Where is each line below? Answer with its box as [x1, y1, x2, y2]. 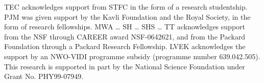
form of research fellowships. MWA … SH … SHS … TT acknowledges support [4, 21, 245, 32]
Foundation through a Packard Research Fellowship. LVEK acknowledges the [4, 41, 246, 52]
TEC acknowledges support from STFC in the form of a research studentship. [4, 2, 248, 12]
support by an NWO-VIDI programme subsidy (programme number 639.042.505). [4, 51, 260, 61]
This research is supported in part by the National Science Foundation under [4, 61, 245, 71]
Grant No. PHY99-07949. [4, 71, 84, 81]
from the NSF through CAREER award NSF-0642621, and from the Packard [4, 31, 246, 41]
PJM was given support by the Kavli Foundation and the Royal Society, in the [4, 11, 251, 22]
